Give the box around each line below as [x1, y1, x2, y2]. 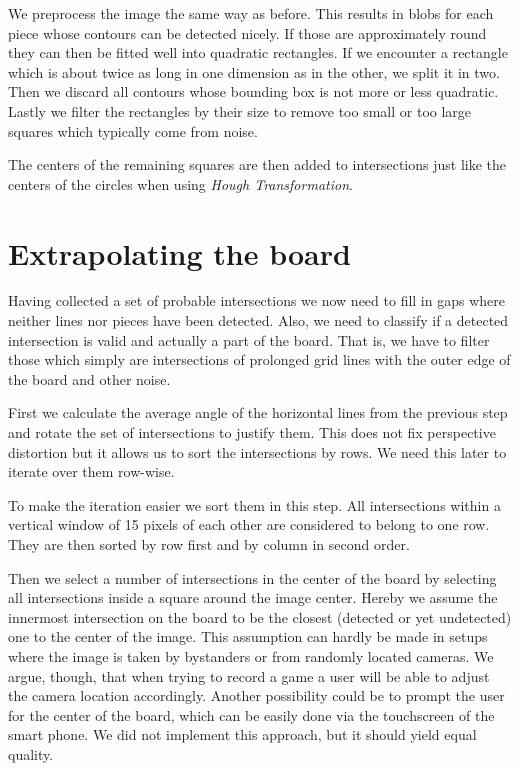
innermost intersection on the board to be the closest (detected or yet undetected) [8, 606, 512, 627]
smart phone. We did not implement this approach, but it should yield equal [8, 724, 477, 745]
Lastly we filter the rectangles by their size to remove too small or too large [8, 100, 472, 121]
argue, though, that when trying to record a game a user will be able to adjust [8, 665, 490, 686]
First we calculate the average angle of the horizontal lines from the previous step [8, 402, 508, 423]
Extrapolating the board [8, 232, 351, 273]
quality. [8, 743, 54, 764]
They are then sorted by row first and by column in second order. [8, 534, 410, 554]
